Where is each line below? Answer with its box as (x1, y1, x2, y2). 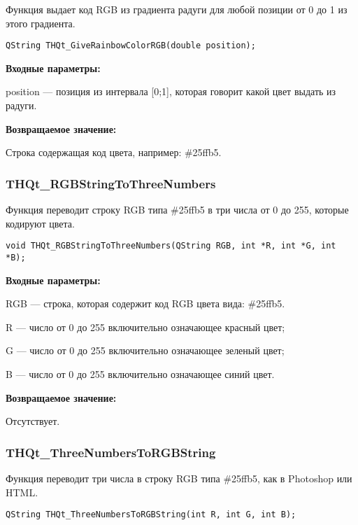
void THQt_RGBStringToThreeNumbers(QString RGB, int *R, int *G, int (6, 241, 336, 251)
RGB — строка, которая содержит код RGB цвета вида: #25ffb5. (6, 296, 285, 311)
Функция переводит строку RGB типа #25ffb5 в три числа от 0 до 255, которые (6, 202, 349, 217)
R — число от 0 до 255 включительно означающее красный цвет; (6, 319, 285, 334)
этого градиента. (6, 15, 76, 30)
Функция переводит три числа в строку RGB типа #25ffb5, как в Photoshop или (6, 470, 352, 485)
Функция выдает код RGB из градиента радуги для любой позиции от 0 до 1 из (6, 2, 348, 16)
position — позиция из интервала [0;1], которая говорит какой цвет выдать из (6, 84, 336, 99)
